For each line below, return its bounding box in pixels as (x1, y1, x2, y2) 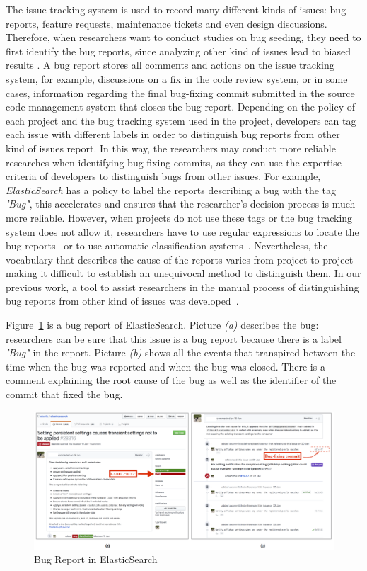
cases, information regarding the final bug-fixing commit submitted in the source (6, 85, 355, 100)
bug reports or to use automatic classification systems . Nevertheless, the (6, 238, 328, 253)
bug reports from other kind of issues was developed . (6, 293, 239, 308)
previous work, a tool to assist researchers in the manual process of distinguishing (6, 279, 359, 294)
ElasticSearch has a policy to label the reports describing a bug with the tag (6, 182, 337, 197)
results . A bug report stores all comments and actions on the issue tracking (6, 57, 334, 72)
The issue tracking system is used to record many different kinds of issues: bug (6, 2, 346, 16)
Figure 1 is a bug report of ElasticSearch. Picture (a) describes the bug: (6, 317, 319, 332)
